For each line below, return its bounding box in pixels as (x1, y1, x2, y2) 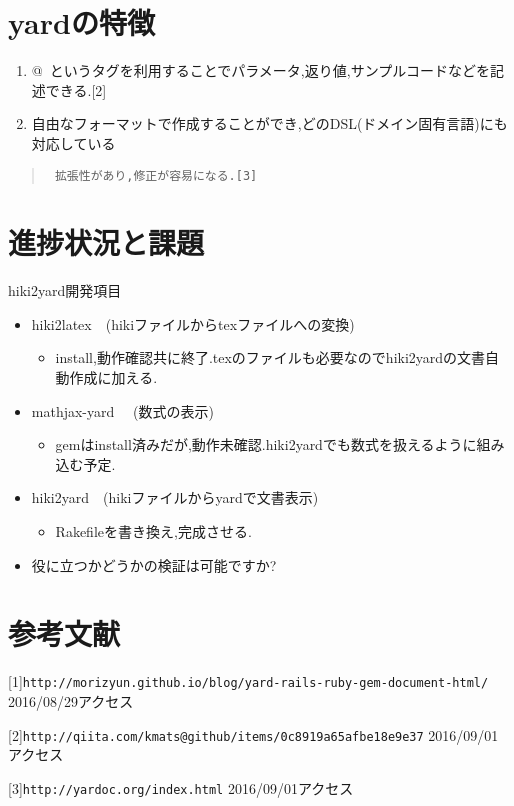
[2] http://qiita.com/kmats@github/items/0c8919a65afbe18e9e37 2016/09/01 (8, 724, 499, 745)
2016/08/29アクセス (8, 691, 134, 711)
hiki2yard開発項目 (8, 280, 122, 301)
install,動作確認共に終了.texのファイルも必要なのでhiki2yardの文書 (55, 347, 486, 368)
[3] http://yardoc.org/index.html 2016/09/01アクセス (8, 777, 354, 798)
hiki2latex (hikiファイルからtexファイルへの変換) (31, 313, 355, 334)
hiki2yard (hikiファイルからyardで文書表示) (31, 487, 319, 508)
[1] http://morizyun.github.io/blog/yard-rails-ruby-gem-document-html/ (8, 671, 489, 692)
